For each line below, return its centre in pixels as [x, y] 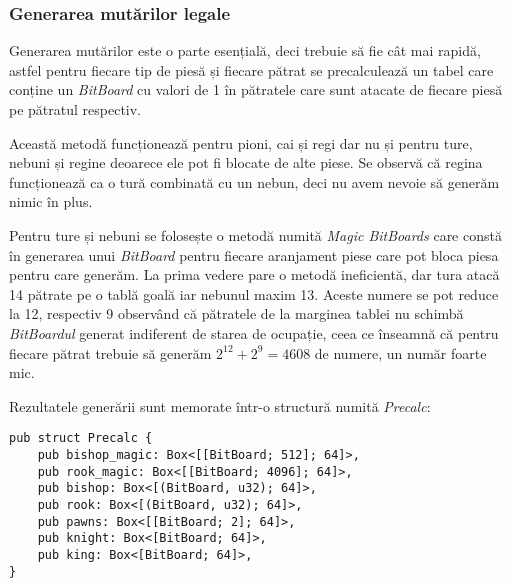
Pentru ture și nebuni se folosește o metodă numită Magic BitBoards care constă [255, 234]
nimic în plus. [51, 201]
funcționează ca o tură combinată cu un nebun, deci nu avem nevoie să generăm [254, 181]
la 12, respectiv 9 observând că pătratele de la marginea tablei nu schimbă [236, 313]
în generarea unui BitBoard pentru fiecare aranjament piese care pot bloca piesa [254, 254]
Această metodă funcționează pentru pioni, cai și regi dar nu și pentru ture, [241, 142]
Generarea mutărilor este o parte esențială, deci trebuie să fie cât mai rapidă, [245, 50]
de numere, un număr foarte [400, 352]
